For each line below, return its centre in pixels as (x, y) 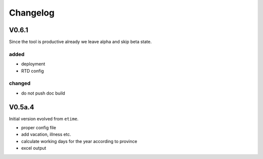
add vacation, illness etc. (46, 135)
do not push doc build (43, 93)
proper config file (38, 128)
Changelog (32, 13)
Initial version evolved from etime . (44, 119)
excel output (34, 148)
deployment (33, 64)
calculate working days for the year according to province (79, 141)
